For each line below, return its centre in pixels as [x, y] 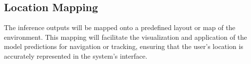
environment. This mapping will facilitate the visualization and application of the [125, 37]
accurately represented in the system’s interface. [76, 56]
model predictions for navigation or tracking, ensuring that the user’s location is [124, 46]
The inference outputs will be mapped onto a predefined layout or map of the [120, 27]
